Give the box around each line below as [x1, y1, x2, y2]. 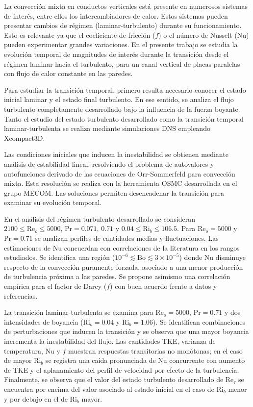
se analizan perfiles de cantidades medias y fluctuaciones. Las [35, 233, 219, 243]
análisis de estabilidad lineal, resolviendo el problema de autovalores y [4, 158, 214, 169]
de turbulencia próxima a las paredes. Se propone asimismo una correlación [4, 271, 230, 281]
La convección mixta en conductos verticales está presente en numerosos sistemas [4, 1, 248, 11]
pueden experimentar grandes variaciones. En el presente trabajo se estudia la [4, 39, 238, 50]
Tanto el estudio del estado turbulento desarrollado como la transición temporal [4, 113, 244, 124]
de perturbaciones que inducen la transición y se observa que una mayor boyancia [4, 326, 249, 336]
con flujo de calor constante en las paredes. [4, 68, 133, 78]
